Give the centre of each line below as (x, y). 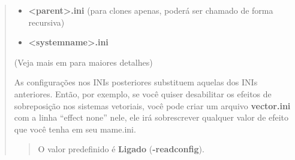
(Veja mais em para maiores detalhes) (83, 62)
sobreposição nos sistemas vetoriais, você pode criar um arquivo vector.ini (152, 105)
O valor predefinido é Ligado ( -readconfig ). (121, 149)
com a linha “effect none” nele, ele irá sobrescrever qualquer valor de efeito (151, 117)
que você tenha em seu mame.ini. (75, 129)
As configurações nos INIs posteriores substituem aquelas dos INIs (136, 82)
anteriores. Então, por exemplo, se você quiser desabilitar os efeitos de (143, 93)
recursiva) (46, 22)
